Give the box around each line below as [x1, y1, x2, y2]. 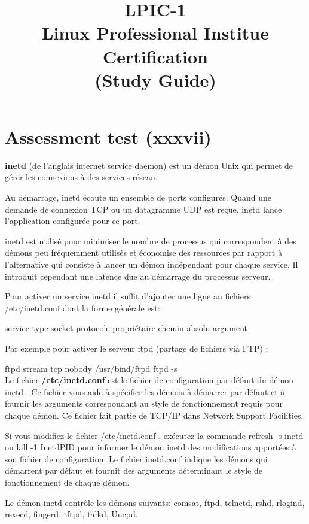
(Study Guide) [94, 67, 216, 92]
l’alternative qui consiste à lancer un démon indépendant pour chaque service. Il [5, 258, 298, 271]
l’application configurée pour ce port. [5, 214, 140, 227]
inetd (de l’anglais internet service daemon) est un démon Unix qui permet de [5, 159, 293, 171]
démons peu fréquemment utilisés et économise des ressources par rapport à [5, 246, 282, 259]
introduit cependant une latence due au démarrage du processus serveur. [5, 269, 271, 282]
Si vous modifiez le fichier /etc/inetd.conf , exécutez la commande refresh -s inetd [5, 429, 304, 441]
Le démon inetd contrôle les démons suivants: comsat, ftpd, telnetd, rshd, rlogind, [5, 496, 305, 508]
